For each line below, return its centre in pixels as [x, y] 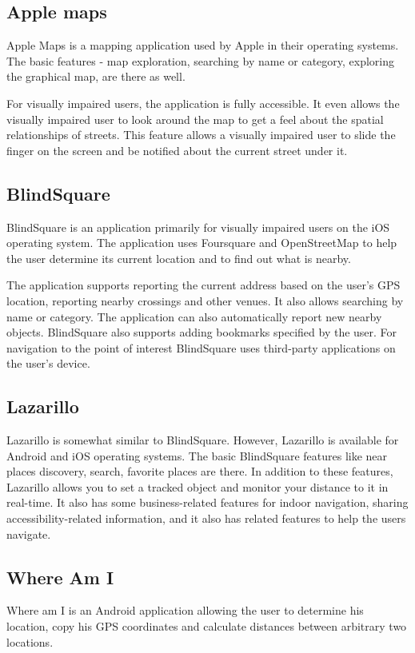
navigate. [29, 534]
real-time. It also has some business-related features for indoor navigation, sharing [207, 502]
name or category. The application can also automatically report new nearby [194, 316]
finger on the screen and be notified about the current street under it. [177, 150]
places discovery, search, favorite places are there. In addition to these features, [200, 471]
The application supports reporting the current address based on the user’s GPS [204, 285]
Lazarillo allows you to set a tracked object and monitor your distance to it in [198, 486]
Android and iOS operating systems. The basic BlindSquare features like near [197, 455]
